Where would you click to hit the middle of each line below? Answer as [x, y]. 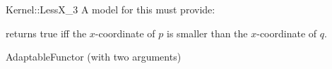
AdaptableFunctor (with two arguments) [94, 57]
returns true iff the [46, 33]
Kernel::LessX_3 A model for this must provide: [111, 9]
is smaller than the [207, 33]
